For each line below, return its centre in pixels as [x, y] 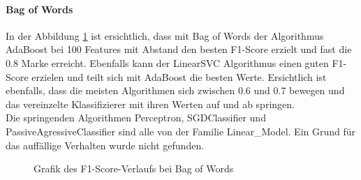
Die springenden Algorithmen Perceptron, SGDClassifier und [136, 118]
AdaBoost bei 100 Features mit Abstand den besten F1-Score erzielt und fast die [179, 49]
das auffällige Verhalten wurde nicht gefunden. [105, 145]
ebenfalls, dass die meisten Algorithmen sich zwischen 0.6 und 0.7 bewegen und [175, 90]
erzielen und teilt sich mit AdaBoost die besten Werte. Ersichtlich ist [179, 76]
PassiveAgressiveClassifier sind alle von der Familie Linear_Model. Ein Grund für [181, 131]
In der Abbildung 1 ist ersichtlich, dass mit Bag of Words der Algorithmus [165, 35]
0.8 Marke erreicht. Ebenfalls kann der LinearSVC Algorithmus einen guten [167, 62]
